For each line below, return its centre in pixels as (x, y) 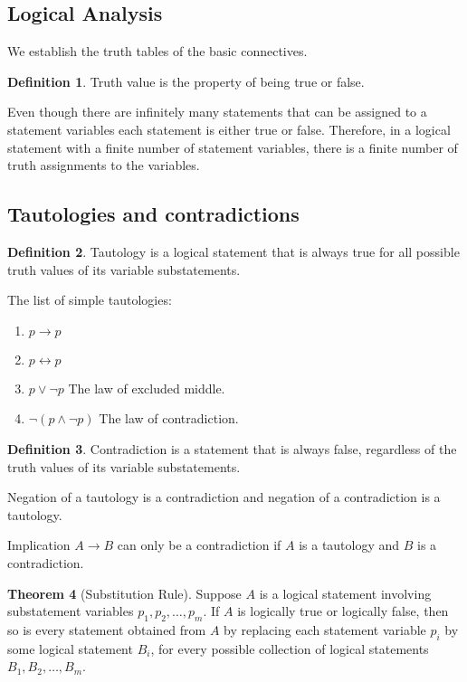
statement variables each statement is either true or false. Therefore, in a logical (229, 129)
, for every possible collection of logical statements (290, 648)
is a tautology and (349, 545)
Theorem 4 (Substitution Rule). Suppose (124, 593)
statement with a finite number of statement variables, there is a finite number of (233, 147)
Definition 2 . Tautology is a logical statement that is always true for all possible (233, 251)
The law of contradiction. (169, 418)
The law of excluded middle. (147, 388)
